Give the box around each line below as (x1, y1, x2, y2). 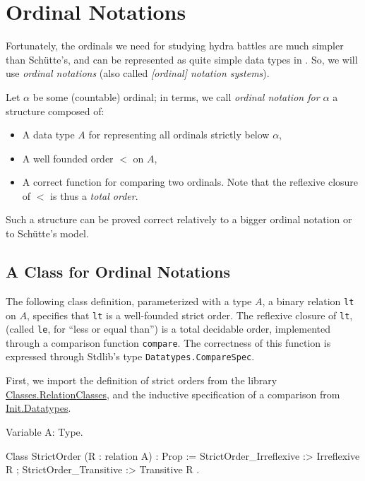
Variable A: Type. (6, 424, 83, 439)
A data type (22, 127, 75, 142)
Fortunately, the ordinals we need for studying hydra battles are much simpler (6, 38, 344, 53)
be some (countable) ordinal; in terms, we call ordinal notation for (32, 89, 320, 104)
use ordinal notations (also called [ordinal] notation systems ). (6, 66, 270, 81)
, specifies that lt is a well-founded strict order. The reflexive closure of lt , (26, 307, 353, 322)
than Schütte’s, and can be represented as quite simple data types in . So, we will (6, 52, 358, 66)
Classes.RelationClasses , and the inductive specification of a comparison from (6, 386, 340, 401)
